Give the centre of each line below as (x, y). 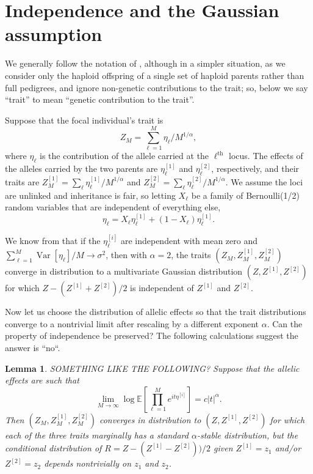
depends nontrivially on (88, 463)
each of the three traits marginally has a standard (97, 435)
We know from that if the (53, 241)
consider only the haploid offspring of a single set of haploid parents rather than (155, 75)
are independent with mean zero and (189, 241)
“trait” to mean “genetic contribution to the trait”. (100, 99)
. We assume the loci (264, 181)
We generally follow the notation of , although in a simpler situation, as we (145, 63)
